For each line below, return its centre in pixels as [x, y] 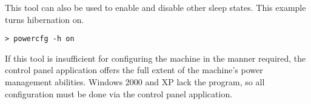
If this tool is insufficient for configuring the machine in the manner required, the [155, 58]
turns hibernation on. [45, 19]
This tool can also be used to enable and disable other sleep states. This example [155, 7]
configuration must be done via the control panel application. [119, 93]
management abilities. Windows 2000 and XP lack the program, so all [135, 82]
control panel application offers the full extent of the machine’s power [134, 70]
